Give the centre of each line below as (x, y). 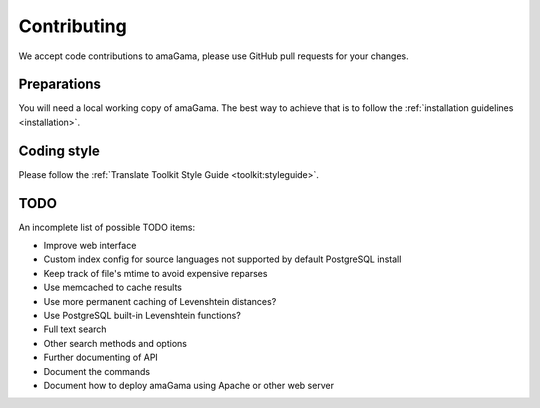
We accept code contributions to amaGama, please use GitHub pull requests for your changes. (213, 56)
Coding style (59, 150)
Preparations (60, 84)
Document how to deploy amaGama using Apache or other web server (189, 385)
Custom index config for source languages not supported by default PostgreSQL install (222, 259)
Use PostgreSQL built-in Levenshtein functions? (142, 315)
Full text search (75, 329)
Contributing (72, 26)
